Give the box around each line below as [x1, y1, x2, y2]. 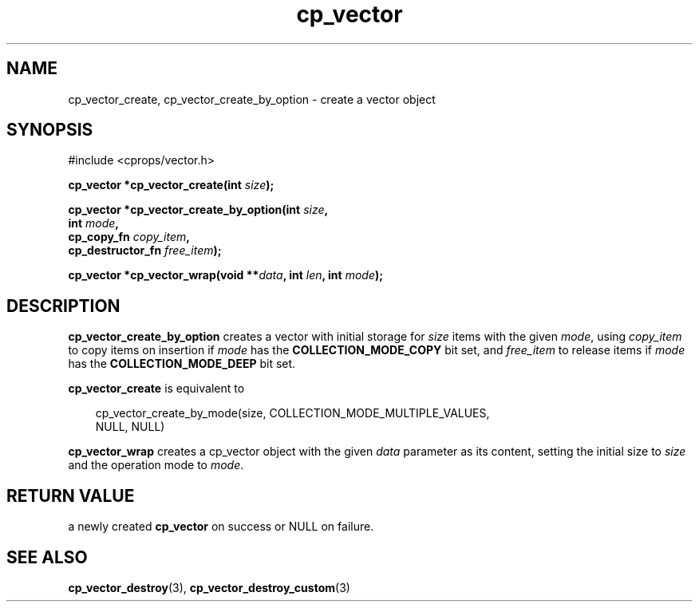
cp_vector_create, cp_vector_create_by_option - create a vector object [68, 92, 436, 106]
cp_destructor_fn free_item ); [68, 243, 222, 258]
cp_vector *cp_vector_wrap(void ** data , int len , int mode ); [68, 268, 384, 282]
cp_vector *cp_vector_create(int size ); [68, 178, 274, 192]
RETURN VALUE [6, 485, 135, 506]
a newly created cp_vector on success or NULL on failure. [68, 519, 374, 534]
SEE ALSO [6, 547, 88, 567]
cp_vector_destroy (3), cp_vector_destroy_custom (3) [68, 580, 350, 594]
